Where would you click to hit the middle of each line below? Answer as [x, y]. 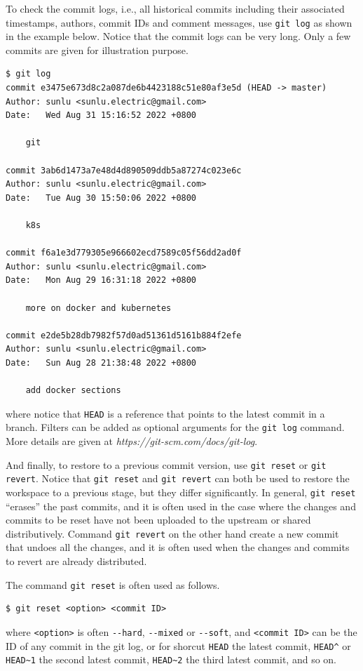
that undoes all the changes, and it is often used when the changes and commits [178, 547]
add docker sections [73, 391]
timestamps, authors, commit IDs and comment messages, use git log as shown [179, 22]
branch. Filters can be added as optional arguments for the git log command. [175, 427]
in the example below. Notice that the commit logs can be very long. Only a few [178, 36]
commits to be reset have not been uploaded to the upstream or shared [158, 520]
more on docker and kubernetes [98, 308]
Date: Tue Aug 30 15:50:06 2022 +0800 [101, 198]
